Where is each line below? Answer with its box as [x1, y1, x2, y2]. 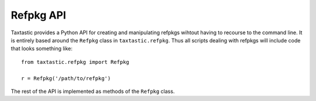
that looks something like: [11, 45, 73, 52]
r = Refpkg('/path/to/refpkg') [21, 75, 111, 81]
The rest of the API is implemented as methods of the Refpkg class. [11, 88, 175, 95]
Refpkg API [11, 9, 67, 21]
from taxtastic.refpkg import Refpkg [21, 59, 130, 65]
